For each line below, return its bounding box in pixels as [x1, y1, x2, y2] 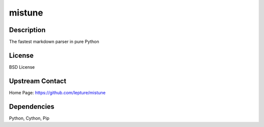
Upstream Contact [9, 77, 66, 85]
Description [9, 26, 46, 34]
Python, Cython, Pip [9, 115, 50, 121]
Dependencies [9, 102, 55, 110]
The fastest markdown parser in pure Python [9, 39, 100, 45]
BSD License [9, 64, 35, 70]
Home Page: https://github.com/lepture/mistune [9, 90, 106, 95]
